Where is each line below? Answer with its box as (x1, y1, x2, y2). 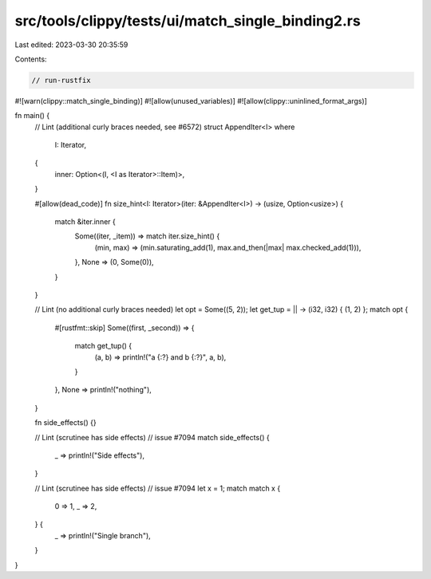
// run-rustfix (31, 76, 91, 85)
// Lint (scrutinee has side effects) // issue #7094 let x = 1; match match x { (34, 483, 281, 493)
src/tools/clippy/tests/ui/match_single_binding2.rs (14, 12, 361, 30)
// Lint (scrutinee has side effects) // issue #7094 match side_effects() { (34, 432, 271, 442)
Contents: (14, 54, 47, 64)
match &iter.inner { (54, 217, 116, 226)
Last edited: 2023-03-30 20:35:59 (14, 40, 129, 49)
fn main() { (14, 111, 50, 120)
